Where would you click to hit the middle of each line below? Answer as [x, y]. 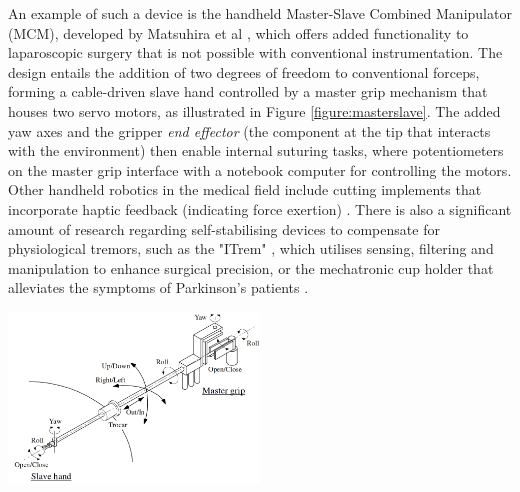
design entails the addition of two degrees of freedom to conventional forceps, [244, 71]
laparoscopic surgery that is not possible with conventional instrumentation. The [255, 52]
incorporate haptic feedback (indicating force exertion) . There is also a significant [260, 208]
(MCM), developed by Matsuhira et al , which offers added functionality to [238, 32]
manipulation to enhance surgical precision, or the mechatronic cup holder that [251, 267]
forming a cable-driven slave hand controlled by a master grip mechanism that [248, 91]
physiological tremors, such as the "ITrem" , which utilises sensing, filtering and [251, 248]
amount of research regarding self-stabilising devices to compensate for [224, 228]
